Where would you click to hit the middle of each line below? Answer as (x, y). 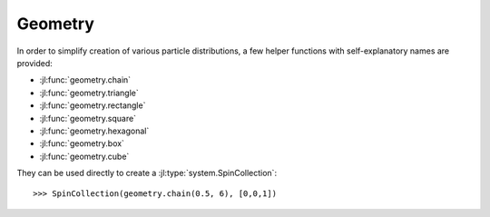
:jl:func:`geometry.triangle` (89, 93)
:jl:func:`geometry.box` (82, 143)
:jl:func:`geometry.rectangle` (93, 105)
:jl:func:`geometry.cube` (84, 156)
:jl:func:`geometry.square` (88, 118)
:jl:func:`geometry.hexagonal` (94, 131)
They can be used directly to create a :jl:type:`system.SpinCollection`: (147, 173)
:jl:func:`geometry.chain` (85, 80)
